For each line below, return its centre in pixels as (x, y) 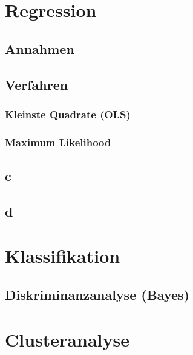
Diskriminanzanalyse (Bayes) (97, 294)
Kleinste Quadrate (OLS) (68, 114)
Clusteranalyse (67, 339)
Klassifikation (63, 256)
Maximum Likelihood (58, 142)
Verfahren (37, 84)
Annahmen (40, 48)
